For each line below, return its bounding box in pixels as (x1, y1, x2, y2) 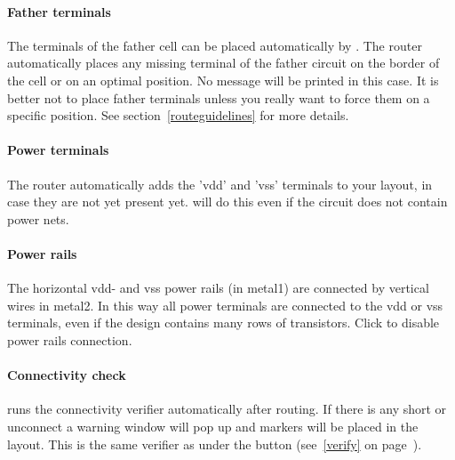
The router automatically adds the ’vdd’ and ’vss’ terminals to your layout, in (7, 174, 433, 193)
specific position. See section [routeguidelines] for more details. (7, 106, 349, 125)
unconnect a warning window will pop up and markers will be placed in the (7, 416, 419, 435)
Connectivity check (7, 366, 126, 384)
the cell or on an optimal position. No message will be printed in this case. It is (7, 70, 439, 89)
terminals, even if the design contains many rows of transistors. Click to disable (7, 313, 440, 332)
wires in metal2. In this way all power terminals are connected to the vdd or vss (7, 295, 443, 314)
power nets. (7, 209, 69, 228)
